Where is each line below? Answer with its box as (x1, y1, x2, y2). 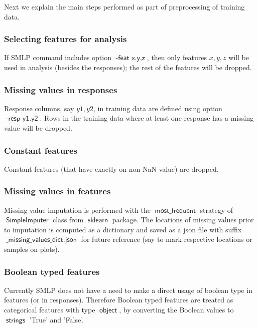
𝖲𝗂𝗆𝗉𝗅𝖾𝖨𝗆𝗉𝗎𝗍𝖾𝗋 (6, 217, 49, 224)
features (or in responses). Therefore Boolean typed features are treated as (4, 294, 233, 305)
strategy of (200, 204, 233, 215)
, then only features (147, 52, 207, 63)
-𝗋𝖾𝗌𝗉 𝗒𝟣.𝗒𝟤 (6, 115, 38, 123)
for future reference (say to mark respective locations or (81, 234, 252, 244)
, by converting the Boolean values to (119, 304, 234, 314)
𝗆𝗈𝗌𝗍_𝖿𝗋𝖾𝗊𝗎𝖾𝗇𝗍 (155, 207, 196, 214)
